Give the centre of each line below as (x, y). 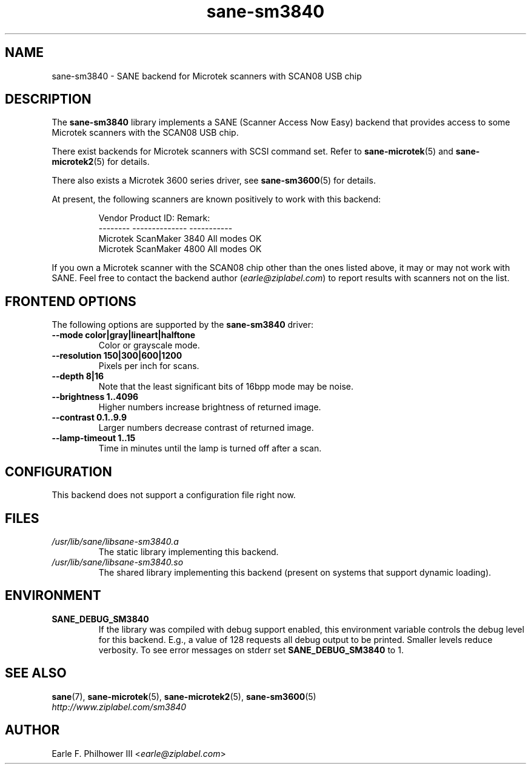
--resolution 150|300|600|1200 (117, 356)
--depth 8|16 (78, 376)
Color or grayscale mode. (149, 345)
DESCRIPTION (48, 99)
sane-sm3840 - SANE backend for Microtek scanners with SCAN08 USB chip (207, 76)
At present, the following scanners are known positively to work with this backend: (216, 199)
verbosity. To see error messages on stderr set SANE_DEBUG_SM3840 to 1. (251, 650)
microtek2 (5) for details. (101, 162)
